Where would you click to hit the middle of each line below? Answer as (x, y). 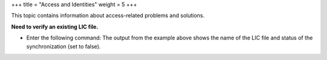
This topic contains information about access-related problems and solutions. (108, 16)
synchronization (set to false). (64, 46)
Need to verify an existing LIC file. (55, 27)
